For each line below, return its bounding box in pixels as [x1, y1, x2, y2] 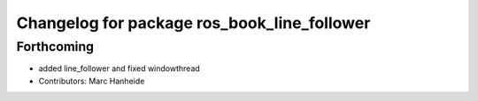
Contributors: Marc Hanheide [38, 76, 145, 86]
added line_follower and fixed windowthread [38, 63, 201, 74]
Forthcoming [16, 39, 95, 54]
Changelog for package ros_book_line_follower [16, 13, 371, 32]
